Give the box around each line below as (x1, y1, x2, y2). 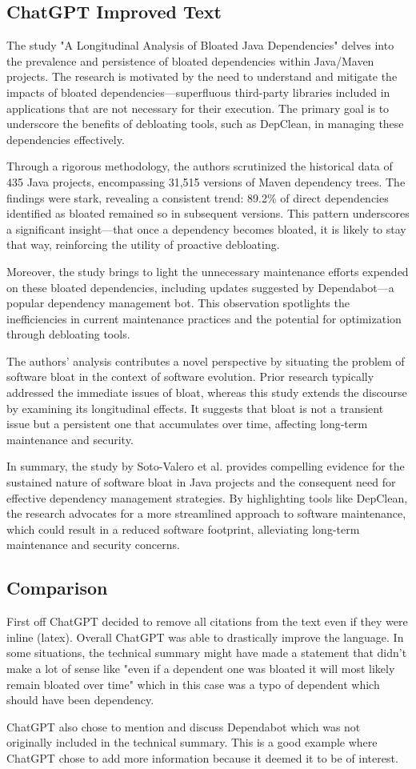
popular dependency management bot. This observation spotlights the (6, 294, 350, 311)
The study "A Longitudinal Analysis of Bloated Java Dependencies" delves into (6, 37, 394, 54)
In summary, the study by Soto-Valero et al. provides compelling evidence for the (6, 458, 405, 475)
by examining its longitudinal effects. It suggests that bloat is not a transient (6, 399, 384, 416)
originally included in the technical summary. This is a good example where (6, 734, 378, 751)
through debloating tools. (6, 326, 130, 342)
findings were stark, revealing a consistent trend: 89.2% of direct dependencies (6, 189, 389, 206)
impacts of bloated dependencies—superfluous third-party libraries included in (6, 83, 390, 100)
